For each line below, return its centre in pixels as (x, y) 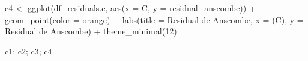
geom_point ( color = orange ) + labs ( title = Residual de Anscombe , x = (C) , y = (154, 19)
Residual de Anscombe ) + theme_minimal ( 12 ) (91, 31)
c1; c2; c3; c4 (29, 51)
